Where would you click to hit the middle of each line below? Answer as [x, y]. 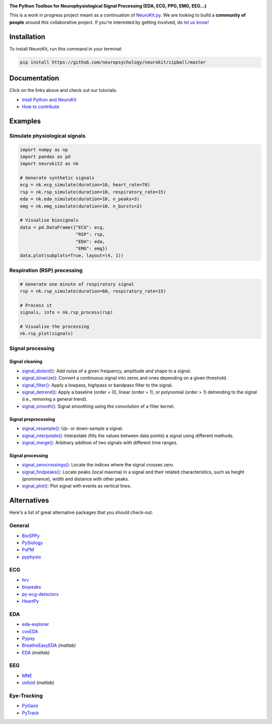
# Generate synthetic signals [57, 178]
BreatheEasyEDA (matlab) [49, 645]
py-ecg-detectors [40, 594]
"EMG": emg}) [92, 248]
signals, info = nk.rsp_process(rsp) [66, 312]
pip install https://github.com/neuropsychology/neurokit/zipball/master [113, 62]
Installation [27, 37]
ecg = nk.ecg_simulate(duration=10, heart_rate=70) [85, 185]
